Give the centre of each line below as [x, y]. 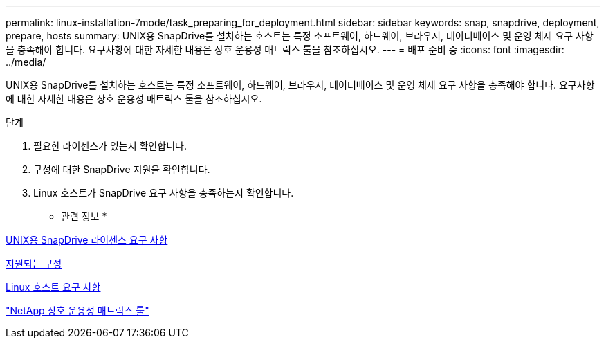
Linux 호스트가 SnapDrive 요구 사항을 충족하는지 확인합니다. [164, 193]
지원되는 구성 [34, 263]
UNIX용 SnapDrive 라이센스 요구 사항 [87, 240]
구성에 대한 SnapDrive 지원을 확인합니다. [122, 169]
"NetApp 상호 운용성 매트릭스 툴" [77, 310]
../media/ [26, 62]
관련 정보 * [84, 216]
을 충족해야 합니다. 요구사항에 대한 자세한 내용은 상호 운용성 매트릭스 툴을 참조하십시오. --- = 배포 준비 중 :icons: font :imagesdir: [285, 49]
